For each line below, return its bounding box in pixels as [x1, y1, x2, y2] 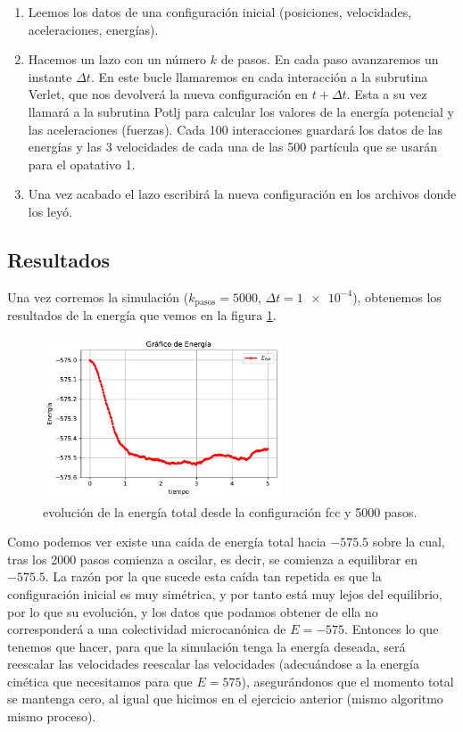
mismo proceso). [7, 707, 96, 726]
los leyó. [28, 202, 72, 220]
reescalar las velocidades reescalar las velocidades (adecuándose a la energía [7, 654, 419, 673]
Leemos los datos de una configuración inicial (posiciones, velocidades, [28, 3, 412, 21]
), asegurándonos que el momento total [241, 671, 454, 690]
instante [28, 67, 72, 86]
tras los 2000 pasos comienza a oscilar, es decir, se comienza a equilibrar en [7, 549, 418, 568]
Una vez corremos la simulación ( [7, 287, 189, 306]
